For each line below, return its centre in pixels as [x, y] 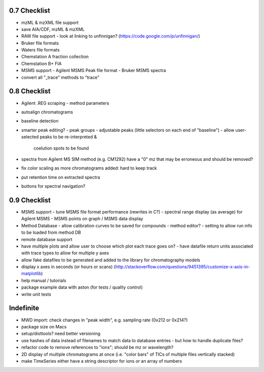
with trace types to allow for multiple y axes [65, 253]
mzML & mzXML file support [50, 23]
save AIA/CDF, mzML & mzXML [53, 29]
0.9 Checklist [30, 200]
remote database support [47, 239]
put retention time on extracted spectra [61, 177]
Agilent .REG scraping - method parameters [65, 103]
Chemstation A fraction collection [55, 57]
